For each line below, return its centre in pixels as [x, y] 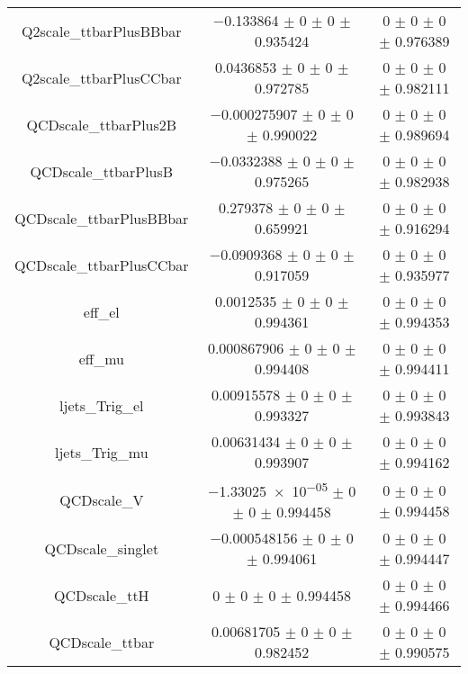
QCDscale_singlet [102, 548]
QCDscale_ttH [101, 595]
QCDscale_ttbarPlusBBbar [102, 218]
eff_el [101, 311]
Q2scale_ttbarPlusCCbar [101, 77]
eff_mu [101, 358]
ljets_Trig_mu [101, 452]
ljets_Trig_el [102, 405]
